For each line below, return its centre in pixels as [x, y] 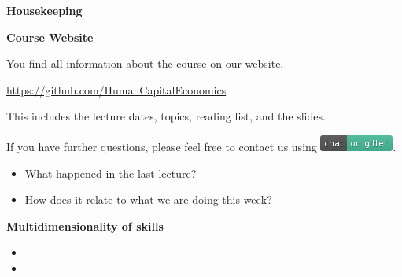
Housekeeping [44, 10]
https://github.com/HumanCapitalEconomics [116, 89]
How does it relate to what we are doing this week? [148, 199]
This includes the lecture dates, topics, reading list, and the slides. [166, 116]
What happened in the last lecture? [111, 173]
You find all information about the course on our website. [145, 63]
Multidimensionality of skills [85, 225]
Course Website [50, 37]
